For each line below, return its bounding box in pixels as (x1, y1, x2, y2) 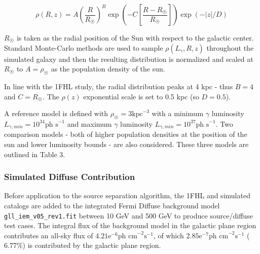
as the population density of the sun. (51, 63, 165, 74)
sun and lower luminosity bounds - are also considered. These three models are (4, 139, 249, 150)
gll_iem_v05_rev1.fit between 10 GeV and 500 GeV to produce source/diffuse (4, 210, 253, 221)
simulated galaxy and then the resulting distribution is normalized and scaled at (4, 53, 253, 64)
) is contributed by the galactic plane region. (22, 240, 161, 250)
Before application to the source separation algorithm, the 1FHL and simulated (4, 190, 250, 201)
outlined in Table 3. (4, 149, 65, 159)
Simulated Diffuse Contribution (4, 170, 135, 183)
